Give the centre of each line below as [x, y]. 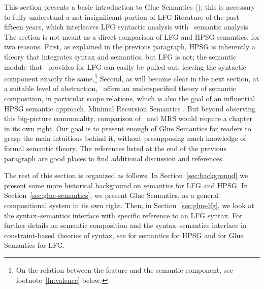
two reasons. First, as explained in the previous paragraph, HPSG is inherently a [130, 47]
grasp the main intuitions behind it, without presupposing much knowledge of [125, 138]
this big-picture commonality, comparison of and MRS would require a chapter [128, 118]
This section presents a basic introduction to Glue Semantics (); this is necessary [130, 7]
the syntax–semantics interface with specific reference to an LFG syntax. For [123, 215]
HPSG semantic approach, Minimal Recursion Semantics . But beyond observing [130, 108]
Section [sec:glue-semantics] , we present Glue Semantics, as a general [111, 195]
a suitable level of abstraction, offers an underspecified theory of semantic [120, 88]
